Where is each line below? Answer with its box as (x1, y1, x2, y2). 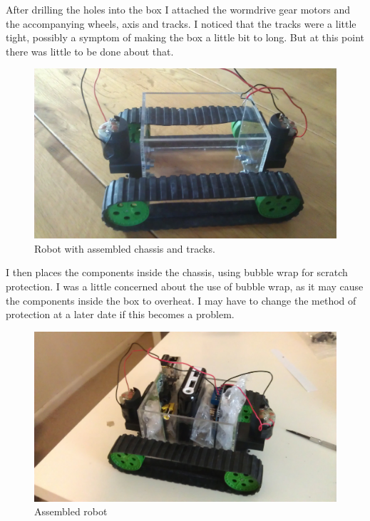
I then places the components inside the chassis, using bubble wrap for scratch (6, 265, 348, 280)
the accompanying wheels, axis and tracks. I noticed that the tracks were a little (6, 16, 356, 31)
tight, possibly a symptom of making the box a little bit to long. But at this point (6, 30, 364, 45)
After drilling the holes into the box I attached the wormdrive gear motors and (6, 2, 350, 16)
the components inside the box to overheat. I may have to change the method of (6, 293, 356, 307)
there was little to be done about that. (6, 43, 174, 58)
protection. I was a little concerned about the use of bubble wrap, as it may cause (6, 279, 364, 294)
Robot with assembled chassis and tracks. (34, 241, 215, 256)
